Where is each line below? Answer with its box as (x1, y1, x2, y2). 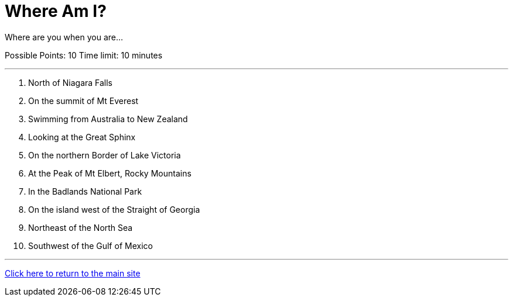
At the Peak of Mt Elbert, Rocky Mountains (28, 168, 191, 178)
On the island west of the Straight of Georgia (28, 204, 200, 214)
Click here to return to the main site (5, 268, 141, 278)
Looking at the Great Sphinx (28, 132, 136, 142)
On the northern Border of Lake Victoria (28, 150, 181, 160)
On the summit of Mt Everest (28, 95, 139, 106)
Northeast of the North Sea (28, 222, 133, 233)
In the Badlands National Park (28, 186, 142, 196)
